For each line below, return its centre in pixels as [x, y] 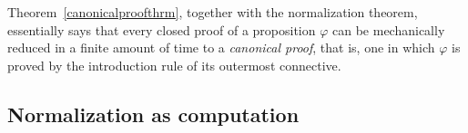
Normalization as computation [153, 114]
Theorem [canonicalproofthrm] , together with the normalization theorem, [213, 12]
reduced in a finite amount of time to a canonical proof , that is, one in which [221, 47]
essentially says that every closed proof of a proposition [162, 29]
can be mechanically [389, 29]
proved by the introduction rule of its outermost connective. [174, 65]
